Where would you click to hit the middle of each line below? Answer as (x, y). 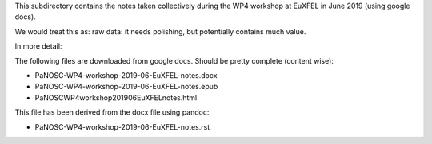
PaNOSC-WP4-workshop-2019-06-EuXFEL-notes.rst (122, 126)
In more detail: (38, 46)
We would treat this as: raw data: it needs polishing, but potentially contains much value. (160, 31)
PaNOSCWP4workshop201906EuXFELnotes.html (116, 97)
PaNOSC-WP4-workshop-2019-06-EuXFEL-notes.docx (126, 75)
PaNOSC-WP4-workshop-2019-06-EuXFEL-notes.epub (126, 87)
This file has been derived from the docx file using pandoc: (112, 112)
